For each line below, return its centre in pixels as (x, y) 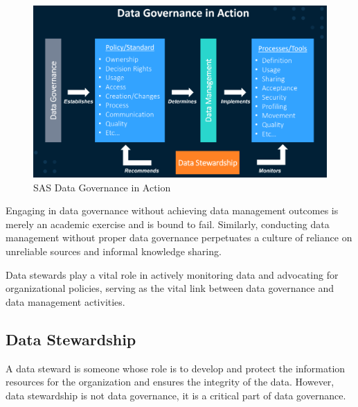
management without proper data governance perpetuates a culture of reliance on (179, 237)
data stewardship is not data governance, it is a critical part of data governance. (176, 395)
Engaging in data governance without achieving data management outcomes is (172, 210)
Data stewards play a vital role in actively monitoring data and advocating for (172, 274)
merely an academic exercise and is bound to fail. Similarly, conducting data (168, 224)
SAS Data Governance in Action (102, 187)
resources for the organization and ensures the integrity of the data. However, (170, 382)
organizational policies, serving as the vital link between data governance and (170, 288)
